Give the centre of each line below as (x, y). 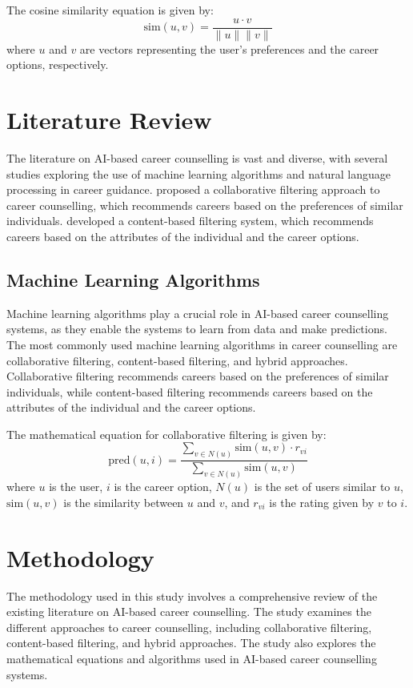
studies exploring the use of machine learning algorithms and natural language (199, 173)
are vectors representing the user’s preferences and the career (229, 48)
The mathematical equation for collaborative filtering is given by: (166, 434)
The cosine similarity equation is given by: (110, 10)
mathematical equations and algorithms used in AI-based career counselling (192, 658)
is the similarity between (124, 502)
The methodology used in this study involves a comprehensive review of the (192, 595)
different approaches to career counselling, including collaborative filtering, (189, 627)
